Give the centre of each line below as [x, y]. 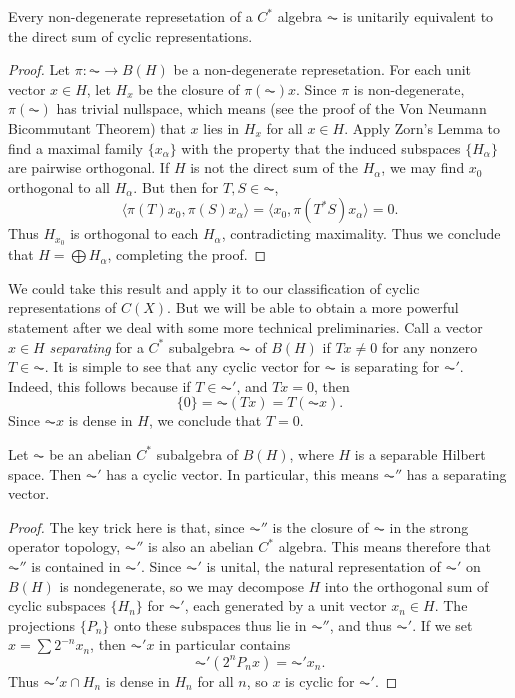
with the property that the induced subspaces [321, 147]
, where [311, 453]
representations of [62, 307]
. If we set [442, 624]
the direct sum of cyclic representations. [130, 35]
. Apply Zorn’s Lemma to [422, 127]
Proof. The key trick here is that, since [126, 526]
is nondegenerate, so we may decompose [181, 585]
